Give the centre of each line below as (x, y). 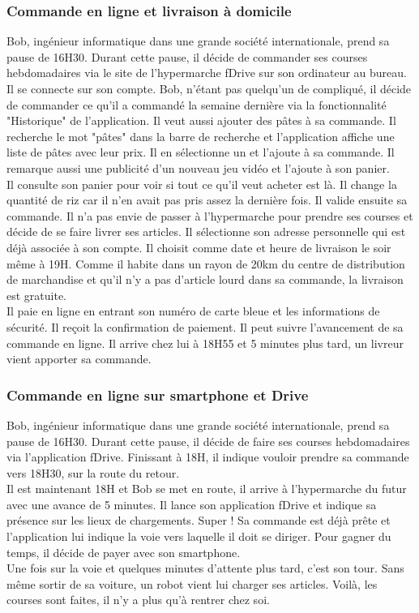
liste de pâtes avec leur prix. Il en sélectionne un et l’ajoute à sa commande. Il (201, 152)
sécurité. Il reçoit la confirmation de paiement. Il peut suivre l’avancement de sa (205, 326)
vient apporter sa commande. (79, 359)
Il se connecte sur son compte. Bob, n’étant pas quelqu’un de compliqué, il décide (209, 88)
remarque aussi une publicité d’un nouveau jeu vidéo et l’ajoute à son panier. (198, 167)
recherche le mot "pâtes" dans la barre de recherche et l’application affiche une (201, 136)
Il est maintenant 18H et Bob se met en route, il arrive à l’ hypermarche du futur (207, 489)
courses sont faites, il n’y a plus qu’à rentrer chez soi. (138, 600)
